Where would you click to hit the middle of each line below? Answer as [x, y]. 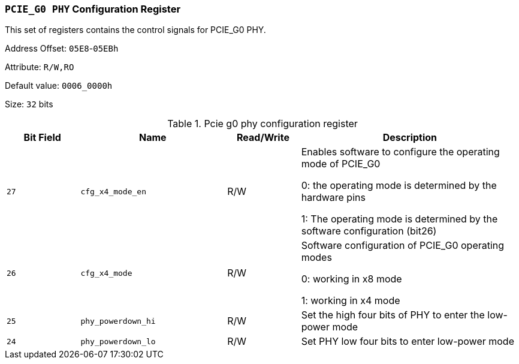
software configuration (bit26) [369, 231]
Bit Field [42, 138]
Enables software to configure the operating [400, 152]
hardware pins [333, 198]
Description [410, 138]
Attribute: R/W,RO [40, 67]
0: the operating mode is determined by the [399, 186]
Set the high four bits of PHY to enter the [393, 315]
